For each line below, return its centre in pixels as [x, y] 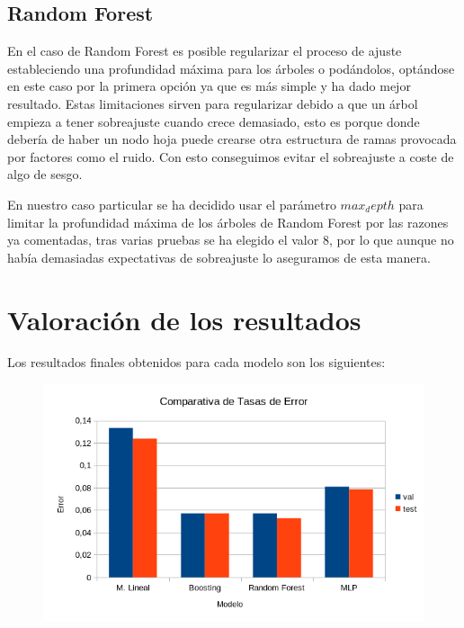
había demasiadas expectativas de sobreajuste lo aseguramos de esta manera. [219, 257]
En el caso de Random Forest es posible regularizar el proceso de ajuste [205, 51]
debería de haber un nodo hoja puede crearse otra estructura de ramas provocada [232, 139]
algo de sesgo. [45, 174]
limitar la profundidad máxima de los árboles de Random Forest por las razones [228, 222]
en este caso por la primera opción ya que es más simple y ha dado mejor [209, 86]
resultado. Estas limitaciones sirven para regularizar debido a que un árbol [213, 103]
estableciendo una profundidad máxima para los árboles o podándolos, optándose [231, 68]
